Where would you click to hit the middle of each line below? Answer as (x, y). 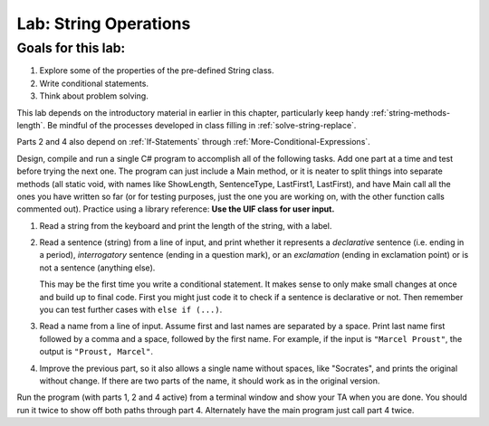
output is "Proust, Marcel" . (96, 352)
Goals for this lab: (71, 48)
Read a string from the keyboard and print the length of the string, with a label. (186, 225)
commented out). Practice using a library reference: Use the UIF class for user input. (176, 209)
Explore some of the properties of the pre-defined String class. (157, 71)
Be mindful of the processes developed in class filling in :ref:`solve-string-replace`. (201, 125)
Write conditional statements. (94, 83)
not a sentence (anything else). (97, 268)
